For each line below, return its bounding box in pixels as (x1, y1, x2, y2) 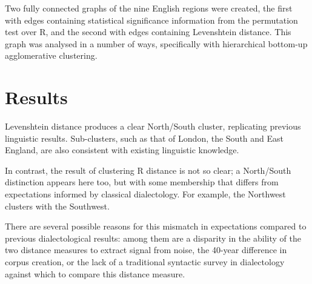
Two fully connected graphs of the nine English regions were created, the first (5, 2, 293, 14)
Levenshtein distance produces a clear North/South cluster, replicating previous (5, 120, 301, 133)
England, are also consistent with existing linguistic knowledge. (5, 144, 239, 156)
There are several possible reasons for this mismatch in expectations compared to (5, 220, 307, 233)
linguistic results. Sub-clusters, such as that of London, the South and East (5, 131, 284, 144)
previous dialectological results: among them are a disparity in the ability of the (5, 231, 301, 244)
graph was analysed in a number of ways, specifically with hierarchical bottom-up (5, 37, 308, 50)
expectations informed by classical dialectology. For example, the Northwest (5, 188, 286, 200)
